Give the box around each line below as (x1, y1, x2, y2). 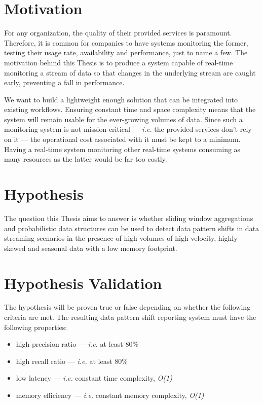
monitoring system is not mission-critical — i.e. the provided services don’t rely (4, 124, 252, 134)
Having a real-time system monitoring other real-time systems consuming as (4, 143, 241, 154)
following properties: (4, 321, 67, 332)
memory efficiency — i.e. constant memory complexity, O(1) (16, 390, 204, 400)
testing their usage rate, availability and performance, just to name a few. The (4, 47, 248, 58)
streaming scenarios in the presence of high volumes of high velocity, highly (4, 233, 238, 243)
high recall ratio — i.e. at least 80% (16, 355, 128, 366)
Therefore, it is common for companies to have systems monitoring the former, (4, 37, 248, 48)
